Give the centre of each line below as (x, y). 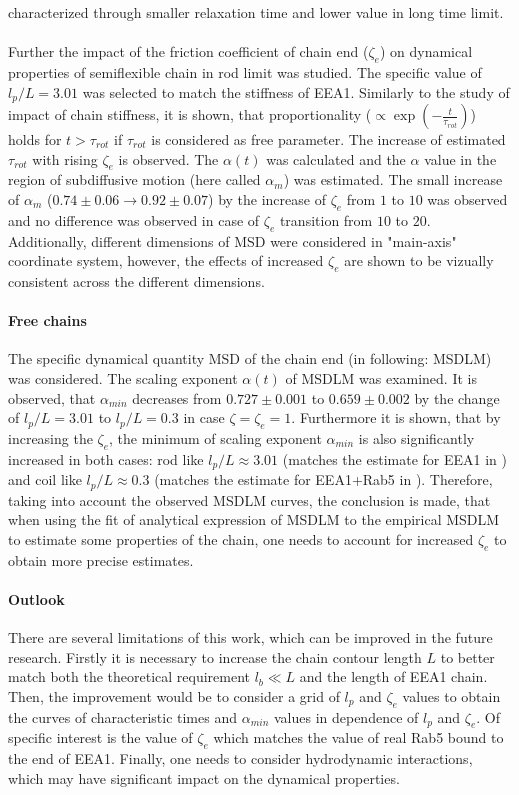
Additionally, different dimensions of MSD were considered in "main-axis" (232, 240)
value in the (460, 158)
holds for (35, 139)
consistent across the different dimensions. (136, 281)
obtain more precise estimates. (101, 559)
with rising (65, 158)
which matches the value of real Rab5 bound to (358, 737)
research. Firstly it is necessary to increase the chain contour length (215, 656)
